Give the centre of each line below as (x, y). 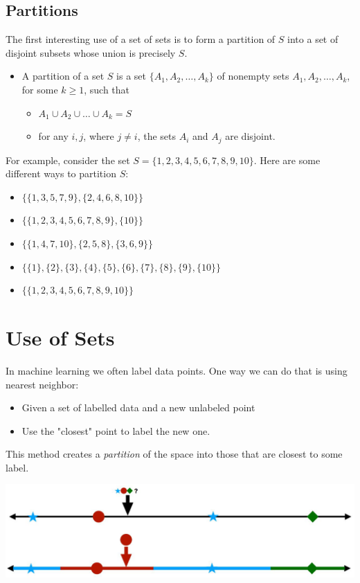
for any (53, 136)
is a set (131, 76)
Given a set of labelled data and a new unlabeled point (138, 407)
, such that (107, 89)
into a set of (313, 39)
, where (99, 136)
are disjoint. (250, 136)
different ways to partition (61, 173)
